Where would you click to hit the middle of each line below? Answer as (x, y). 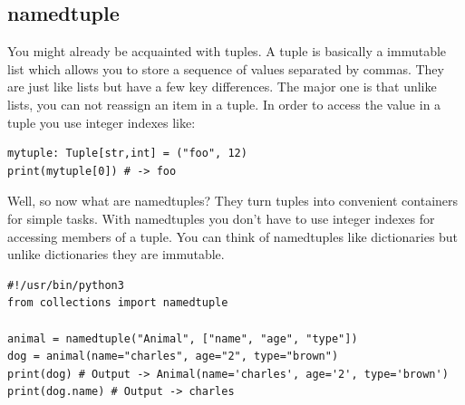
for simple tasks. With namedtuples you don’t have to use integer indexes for (221, 218)
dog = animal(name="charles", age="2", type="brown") (173, 357)
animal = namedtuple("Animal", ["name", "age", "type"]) (183, 338)
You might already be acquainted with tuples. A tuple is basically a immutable (227, 51)
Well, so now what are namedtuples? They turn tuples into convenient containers (233, 201)
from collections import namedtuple (118, 303)
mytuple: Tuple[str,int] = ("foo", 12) (127, 154)
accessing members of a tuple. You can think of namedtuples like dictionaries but (233, 236)
